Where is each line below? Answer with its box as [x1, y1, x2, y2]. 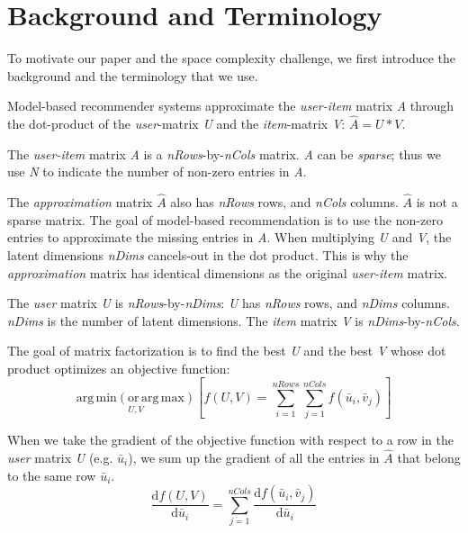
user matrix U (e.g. [7, 447, 113, 466]
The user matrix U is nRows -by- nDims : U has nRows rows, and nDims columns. [7, 294, 450, 312]
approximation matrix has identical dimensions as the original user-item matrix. [7, 263, 448, 282]
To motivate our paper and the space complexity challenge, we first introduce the [7, 49, 456, 68]
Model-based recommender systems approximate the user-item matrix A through [7, 96, 454, 115]
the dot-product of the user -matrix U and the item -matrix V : [7, 114, 346, 133]
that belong [397, 447, 461, 466]
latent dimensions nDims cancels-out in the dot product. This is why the [7, 245, 409, 264]
